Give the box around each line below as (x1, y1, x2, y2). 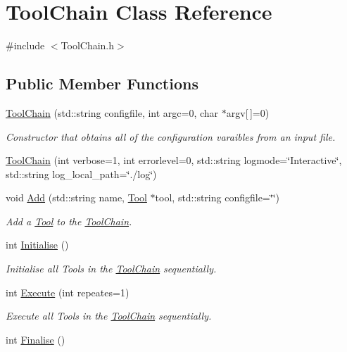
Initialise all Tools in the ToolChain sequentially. (6, 261, 217, 276)
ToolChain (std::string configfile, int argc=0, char (6, 105, 219, 120)
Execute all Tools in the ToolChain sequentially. (6, 308, 212, 323)
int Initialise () (6, 237, 69, 252)
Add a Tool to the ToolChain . (6, 213, 132, 228)
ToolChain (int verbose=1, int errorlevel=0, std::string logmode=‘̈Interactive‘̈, (6, 153, 342, 168)
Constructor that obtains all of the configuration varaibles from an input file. (6, 129, 336, 144)
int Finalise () (6, 332, 65, 346)
